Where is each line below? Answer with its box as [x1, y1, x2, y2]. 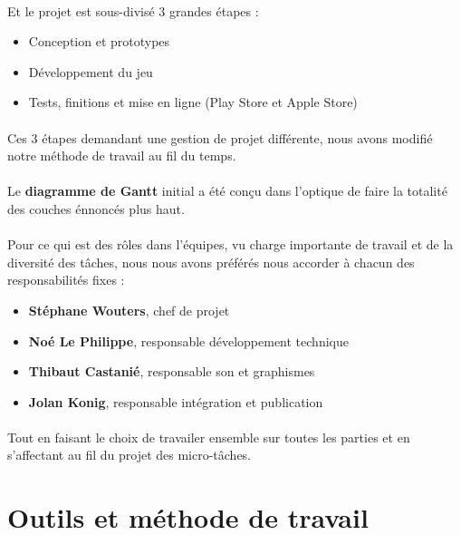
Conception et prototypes [28, 32, 170, 51]
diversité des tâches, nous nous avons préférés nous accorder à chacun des [7, 252, 415, 271]
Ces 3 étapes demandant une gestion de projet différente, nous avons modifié [7, 128, 433, 147]
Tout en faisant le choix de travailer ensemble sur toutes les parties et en [7, 427, 410, 446]
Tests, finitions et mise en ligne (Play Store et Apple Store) [28, 92, 358, 112]
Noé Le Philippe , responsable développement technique [28, 331, 349, 350]
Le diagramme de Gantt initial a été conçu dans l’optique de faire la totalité [7, 181, 447, 200]
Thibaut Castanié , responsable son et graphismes [28, 362, 315, 381]
